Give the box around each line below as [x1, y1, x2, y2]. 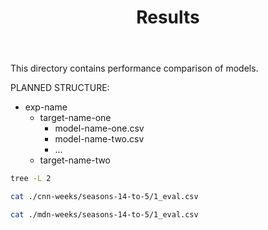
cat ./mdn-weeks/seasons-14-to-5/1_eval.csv [10, 209, 199, 220]
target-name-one [39, 112, 112, 124]
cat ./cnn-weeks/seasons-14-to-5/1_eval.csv [10, 192, 199, 202]
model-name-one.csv [54, 122, 145, 135]
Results [136, 6, 200, 29]
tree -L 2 [10, 174, 52, 184]
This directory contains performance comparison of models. [10, 62, 259, 75]
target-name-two [39, 154, 112, 166]
